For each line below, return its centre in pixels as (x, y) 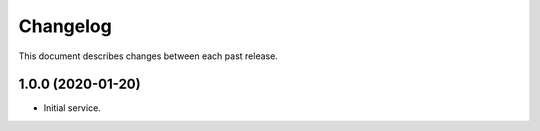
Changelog (65, 26)
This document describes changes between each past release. (148, 56)
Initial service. (72, 108)
